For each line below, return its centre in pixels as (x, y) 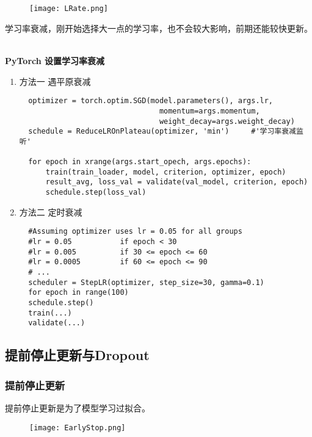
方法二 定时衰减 (51, 211)
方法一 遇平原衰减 (55, 81)
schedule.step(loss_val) (96, 193)
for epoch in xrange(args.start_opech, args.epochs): (140, 162)
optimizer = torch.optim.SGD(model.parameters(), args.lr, (151, 101)
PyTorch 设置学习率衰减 (55, 61)
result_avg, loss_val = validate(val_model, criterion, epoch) (177, 182)
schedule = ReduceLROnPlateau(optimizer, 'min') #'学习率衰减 (162, 132)
